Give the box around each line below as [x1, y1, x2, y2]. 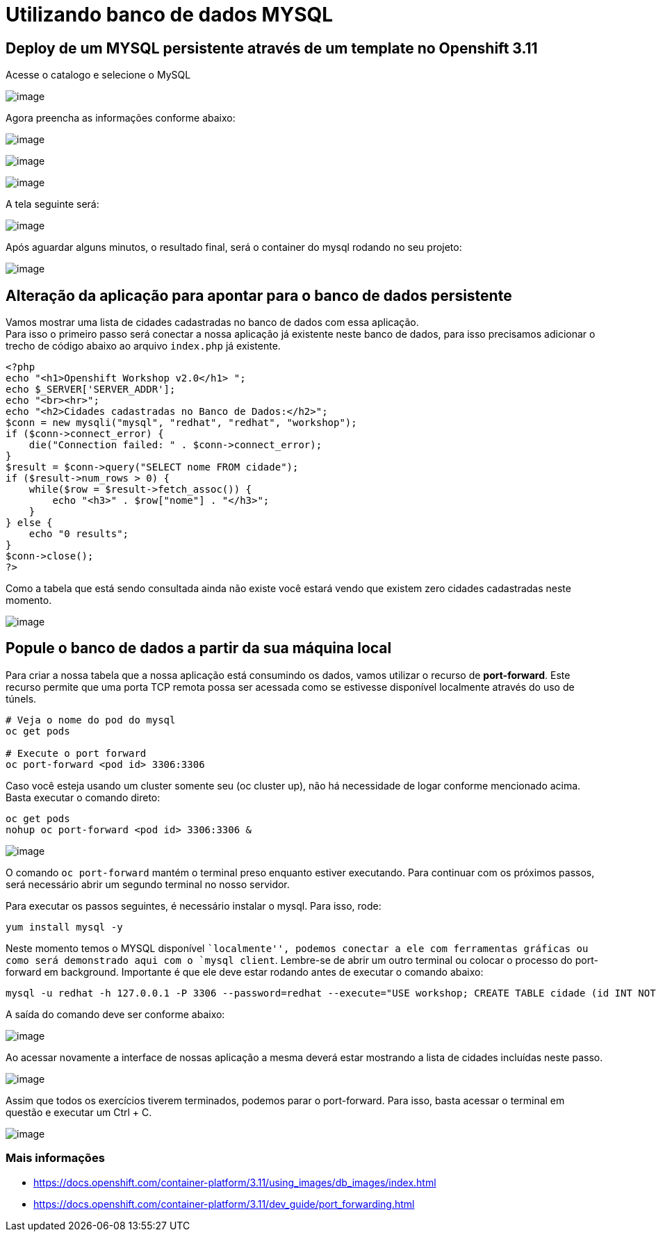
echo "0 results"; [28, 528, 129, 540]
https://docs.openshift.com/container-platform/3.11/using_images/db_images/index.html [33, 1176, 436, 1188]
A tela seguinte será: [6, 198, 99, 211]
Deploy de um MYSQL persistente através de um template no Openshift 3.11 [6, 39, 538, 57]
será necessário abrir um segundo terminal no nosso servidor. [6, 878, 290, 890]
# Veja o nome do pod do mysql [6, 714, 176, 726]
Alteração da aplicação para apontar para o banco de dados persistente [6, 286, 512, 304]
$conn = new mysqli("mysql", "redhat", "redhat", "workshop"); [6, 417, 357, 429]
